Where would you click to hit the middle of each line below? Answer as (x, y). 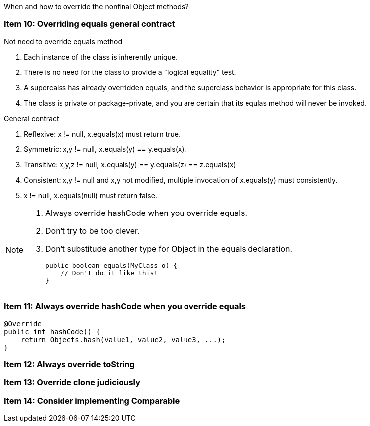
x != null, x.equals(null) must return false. (91, 195)
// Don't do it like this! (109, 273)
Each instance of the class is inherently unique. (101, 57)
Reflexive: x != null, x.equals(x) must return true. (102, 134)
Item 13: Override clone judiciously (72, 383)
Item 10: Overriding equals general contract (90, 24)
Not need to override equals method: (64, 41)
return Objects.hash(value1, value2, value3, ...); (123, 339)
